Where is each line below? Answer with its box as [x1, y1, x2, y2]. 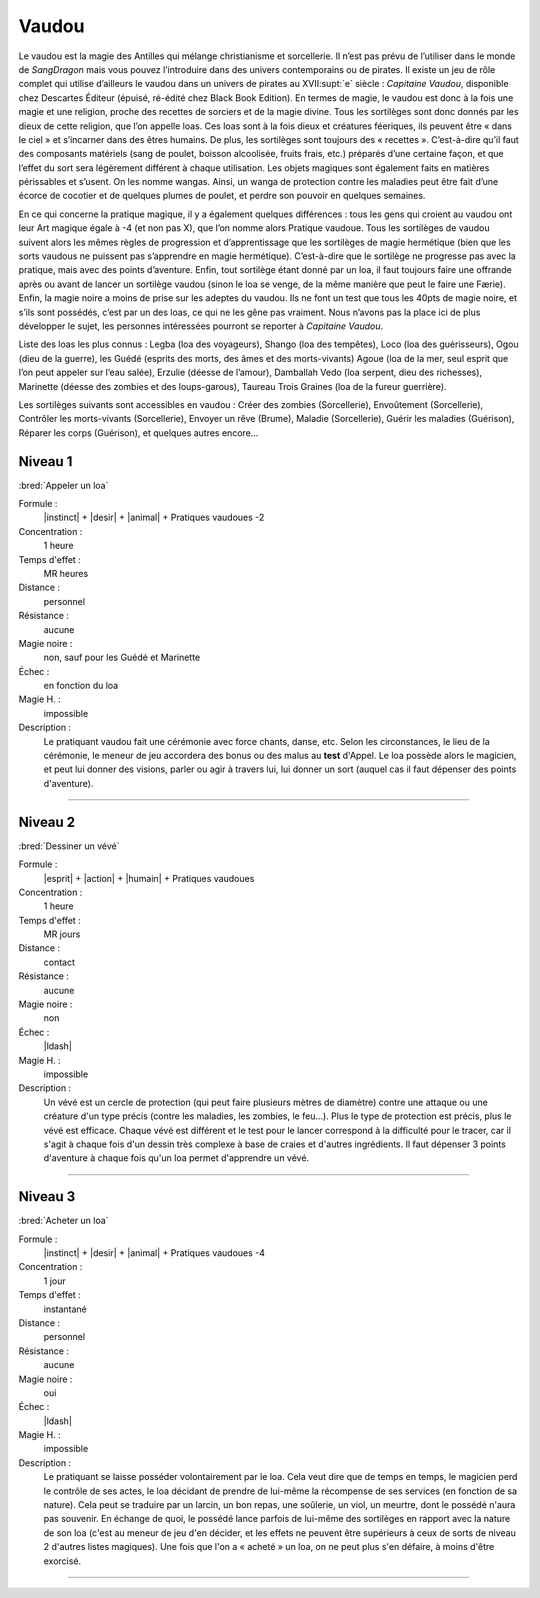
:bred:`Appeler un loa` [18, 479, 109, 491]
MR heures [43, 567, 89, 579]
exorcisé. [43, 1555, 82, 1567]
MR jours [43, 928, 81, 940]
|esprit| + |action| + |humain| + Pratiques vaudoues [43, 872, 255, 884]
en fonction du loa [43, 680, 119, 692]
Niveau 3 [18, 1188, 76, 1205]
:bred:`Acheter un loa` [18, 1215, 109, 1227]
